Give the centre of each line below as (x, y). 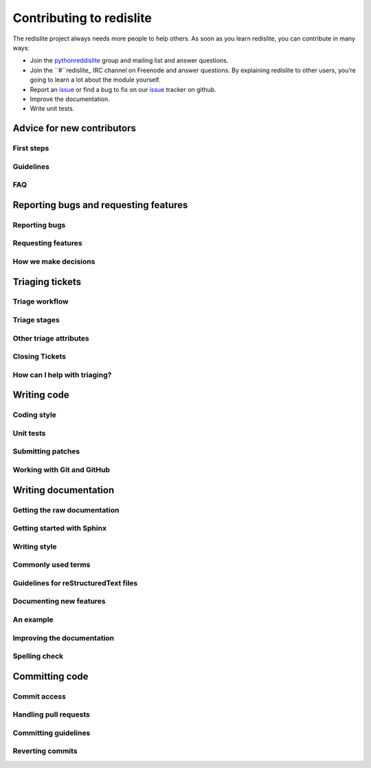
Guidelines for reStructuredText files (75, 583)
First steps (31, 148)
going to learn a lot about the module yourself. (95, 80)
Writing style (35, 546)
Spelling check (38, 656)
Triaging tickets (47, 282)
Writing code (41, 395)
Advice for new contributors (75, 128)
